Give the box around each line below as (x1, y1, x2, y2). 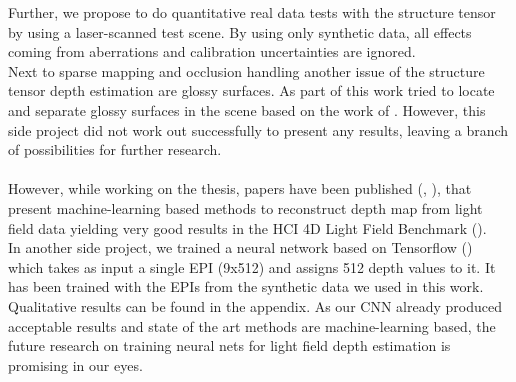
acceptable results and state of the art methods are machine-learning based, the (8, 315, 496, 336)
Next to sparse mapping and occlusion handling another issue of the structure (8, 60, 485, 81)
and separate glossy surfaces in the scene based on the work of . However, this (8, 99, 486, 120)
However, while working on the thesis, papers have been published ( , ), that (8, 178, 472, 199)
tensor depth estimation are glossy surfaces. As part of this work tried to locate (8, 80, 495, 101)
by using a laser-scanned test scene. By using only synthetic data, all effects (8, 21, 472, 42)
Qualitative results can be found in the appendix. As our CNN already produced (8, 295, 502, 316)
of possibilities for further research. (8, 139, 222, 160)
